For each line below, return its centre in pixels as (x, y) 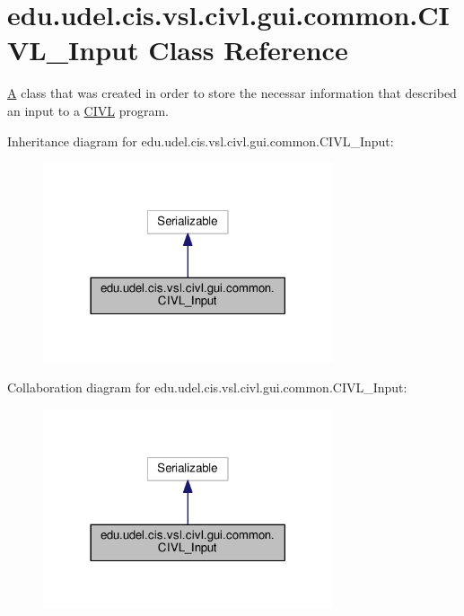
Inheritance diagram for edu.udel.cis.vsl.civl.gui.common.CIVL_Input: (201, 141)
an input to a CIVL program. (88, 110)
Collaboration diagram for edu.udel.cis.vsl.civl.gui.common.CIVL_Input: (207, 387)
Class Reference (248, 50)
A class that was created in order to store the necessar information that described (232, 93)
